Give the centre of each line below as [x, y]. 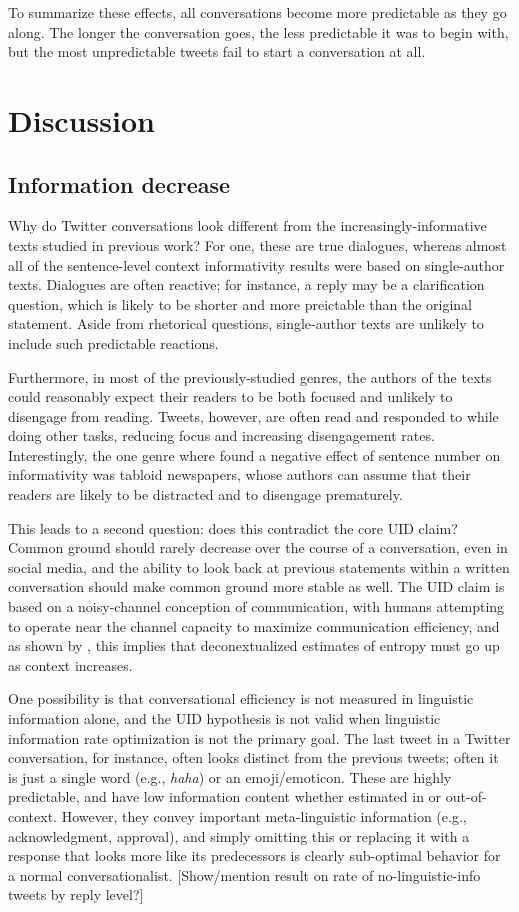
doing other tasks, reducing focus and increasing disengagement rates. [221, 435]
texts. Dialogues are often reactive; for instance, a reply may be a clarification [246, 284]
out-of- [466, 796]
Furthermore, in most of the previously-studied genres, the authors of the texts [250, 376]
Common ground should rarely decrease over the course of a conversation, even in [258, 547]
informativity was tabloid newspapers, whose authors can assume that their [239, 474]
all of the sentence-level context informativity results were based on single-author [256, 264]
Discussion [81, 119]
